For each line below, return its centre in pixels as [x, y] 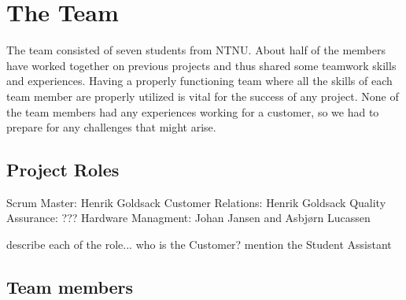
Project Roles [63, 170]
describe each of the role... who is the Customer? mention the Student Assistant [199, 244]
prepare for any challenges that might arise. [111, 127]
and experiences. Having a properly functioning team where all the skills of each [199, 81]
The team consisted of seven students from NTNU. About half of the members [196, 50]
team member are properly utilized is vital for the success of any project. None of [203, 96]
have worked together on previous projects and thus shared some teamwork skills [201, 65]
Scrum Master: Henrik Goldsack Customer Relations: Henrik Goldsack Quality [196, 202]
